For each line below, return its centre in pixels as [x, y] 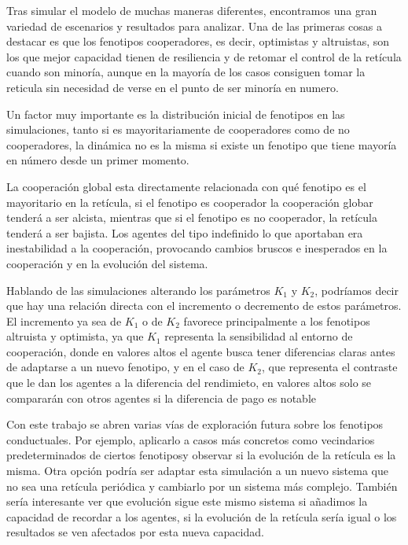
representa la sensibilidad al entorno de [259, 336]
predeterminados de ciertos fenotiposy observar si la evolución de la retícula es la [201, 455]
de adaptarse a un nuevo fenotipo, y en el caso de [125, 367]
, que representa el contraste [329, 367]
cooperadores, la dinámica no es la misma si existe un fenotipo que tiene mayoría [202, 144]
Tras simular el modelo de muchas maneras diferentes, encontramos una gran [192, 10]
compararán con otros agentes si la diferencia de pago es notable [161, 398]
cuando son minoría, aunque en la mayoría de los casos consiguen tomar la [186, 72]
